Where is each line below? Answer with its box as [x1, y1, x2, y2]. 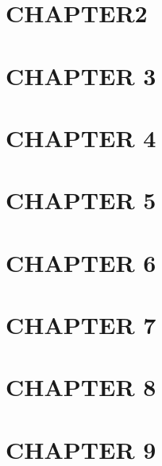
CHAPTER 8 [6, 371, 156, 403]
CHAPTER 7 [6, 309, 156, 341]
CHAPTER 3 [6, 59, 156, 91]
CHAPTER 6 [6, 246, 156, 278]
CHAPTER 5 [6, 184, 156, 216]
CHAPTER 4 [6, 121, 156, 153]
